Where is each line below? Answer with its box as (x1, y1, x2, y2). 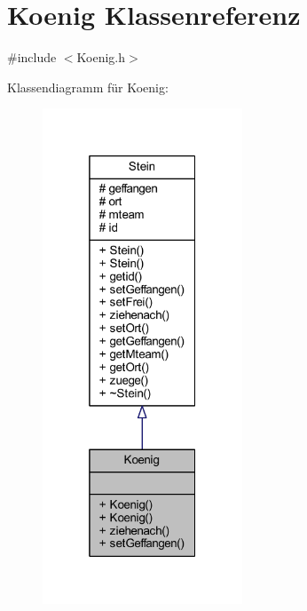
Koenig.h (76, 48, 126, 67)
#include (7, 48, 57, 67)
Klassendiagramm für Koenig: (7, 77, 169, 96)
